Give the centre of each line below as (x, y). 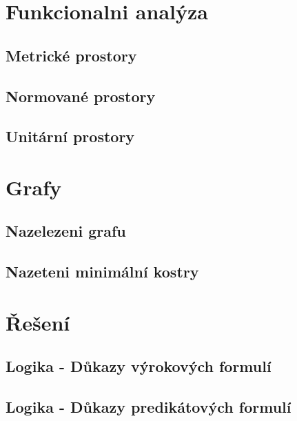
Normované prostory (81, 96)
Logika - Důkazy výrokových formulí (139, 366)
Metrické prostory (71, 55)
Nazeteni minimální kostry (102, 272)
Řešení (38, 322)
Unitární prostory (70, 136)
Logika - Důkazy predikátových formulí (148, 407)
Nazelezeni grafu (66, 231)
